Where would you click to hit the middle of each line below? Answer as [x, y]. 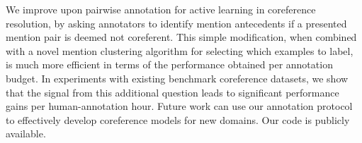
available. [26, 133]
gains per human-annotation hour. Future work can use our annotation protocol [179, 106]
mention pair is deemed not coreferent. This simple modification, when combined [181, 37]
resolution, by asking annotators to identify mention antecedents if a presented [176, 23]
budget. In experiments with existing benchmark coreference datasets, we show [177, 78]
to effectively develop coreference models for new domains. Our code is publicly [178, 119]
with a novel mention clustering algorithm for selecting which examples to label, [180, 50]
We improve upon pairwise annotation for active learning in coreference [161, 9]
